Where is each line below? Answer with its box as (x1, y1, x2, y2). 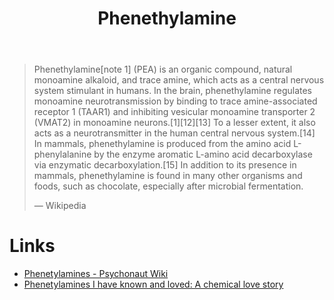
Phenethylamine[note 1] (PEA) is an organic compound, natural (33, 63, 293, 76)
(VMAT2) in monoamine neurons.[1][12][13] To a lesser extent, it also (33, 117, 316, 129)
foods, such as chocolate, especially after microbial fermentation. (33, 180, 304, 192)
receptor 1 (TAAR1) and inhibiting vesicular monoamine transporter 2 (33, 106, 316, 118)
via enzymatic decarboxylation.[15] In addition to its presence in (33, 159, 297, 171)
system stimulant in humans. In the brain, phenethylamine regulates (33, 85, 312, 97)
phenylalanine (33, 148, 92, 161)
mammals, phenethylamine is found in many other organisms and (33, 170, 303, 182)
